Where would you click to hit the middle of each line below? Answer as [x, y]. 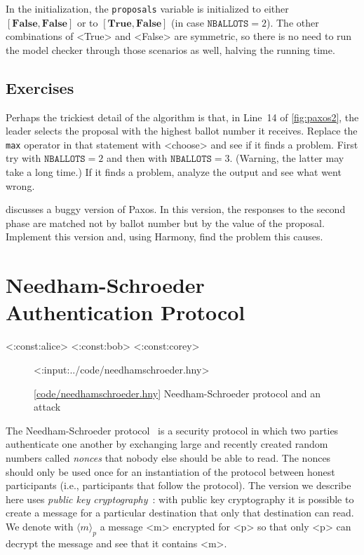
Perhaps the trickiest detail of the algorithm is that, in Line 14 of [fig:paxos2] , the [182, 117]
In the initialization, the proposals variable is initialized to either [147, 8]
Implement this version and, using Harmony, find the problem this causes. [164, 237]
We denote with [40, 526]
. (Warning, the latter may [287, 158]
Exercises [40, 87]
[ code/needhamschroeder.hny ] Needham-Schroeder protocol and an [177, 393]
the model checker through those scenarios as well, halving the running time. [170, 49]
